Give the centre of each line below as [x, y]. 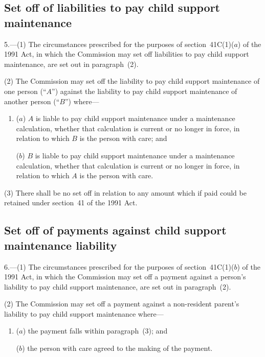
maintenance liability [61, 245]
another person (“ [32, 101]
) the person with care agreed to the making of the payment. [117, 348]
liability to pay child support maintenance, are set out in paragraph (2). [118, 286]
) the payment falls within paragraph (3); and [95, 331]
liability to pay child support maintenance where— [84, 313]
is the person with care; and [123, 138]
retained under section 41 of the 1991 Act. [71, 203]
